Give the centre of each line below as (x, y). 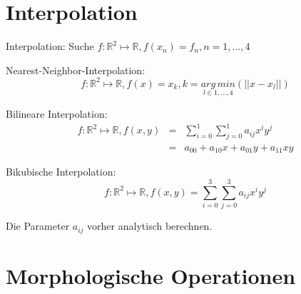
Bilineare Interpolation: (57, 114)
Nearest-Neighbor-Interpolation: (76, 70)
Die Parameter (38, 226)
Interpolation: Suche (50, 46)
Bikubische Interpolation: (61, 172)
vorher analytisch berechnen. (150, 226)
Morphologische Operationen (151, 275)
